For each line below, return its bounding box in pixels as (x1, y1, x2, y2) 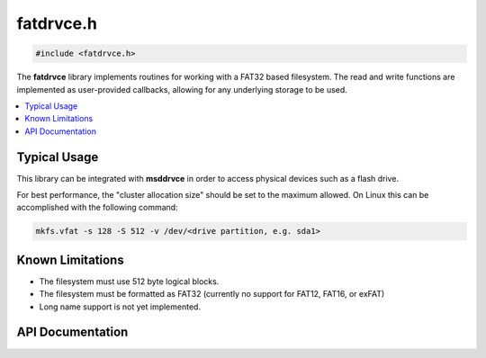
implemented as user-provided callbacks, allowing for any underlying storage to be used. (16, 84, 348, 94)
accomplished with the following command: (16, 202, 179, 213)
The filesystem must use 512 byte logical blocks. (39, 275, 220, 287)
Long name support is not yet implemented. (39, 301, 202, 312)
